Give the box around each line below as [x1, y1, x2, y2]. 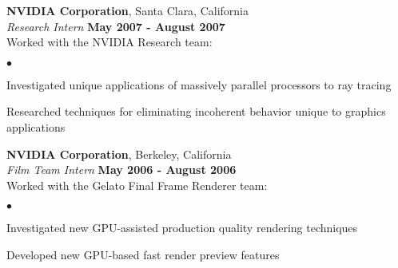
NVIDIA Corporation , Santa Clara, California [6, 2, 249, 18]
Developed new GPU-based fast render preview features [6, 246, 280, 262]
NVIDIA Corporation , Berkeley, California [6, 145, 232, 162]
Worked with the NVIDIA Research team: [6, 33, 213, 50]
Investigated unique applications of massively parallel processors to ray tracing [6, 76, 392, 93]
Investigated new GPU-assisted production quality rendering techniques [6, 219, 358, 236]
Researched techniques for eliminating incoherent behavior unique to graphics [6, 103, 386, 120]
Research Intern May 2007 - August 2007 [6, 18, 225, 34]
